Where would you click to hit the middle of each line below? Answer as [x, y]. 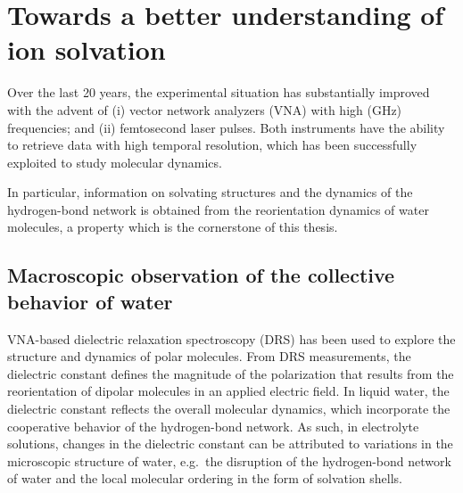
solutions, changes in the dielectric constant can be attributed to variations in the [230, 444]
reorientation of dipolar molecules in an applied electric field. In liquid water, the [228, 391]
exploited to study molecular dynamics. [115, 162]
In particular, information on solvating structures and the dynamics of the [210, 192]
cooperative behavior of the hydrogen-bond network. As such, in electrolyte [213, 426]
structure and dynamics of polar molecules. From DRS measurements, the [209, 356]
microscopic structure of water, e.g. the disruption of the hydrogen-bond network [229, 460]
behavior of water [90, 301]
